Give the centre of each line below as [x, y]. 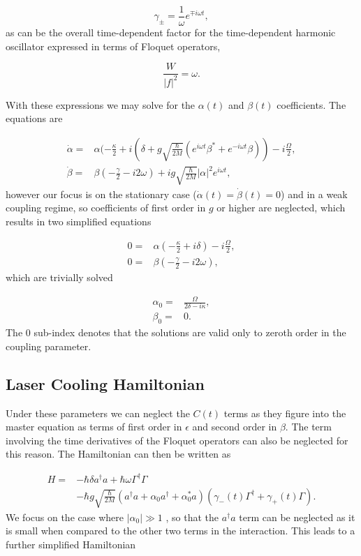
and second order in [235, 427]
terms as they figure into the [285, 413]
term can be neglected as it [297, 517]
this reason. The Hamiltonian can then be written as [118, 454]
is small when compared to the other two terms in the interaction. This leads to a [180, 531]
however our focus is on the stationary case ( [101, 194]
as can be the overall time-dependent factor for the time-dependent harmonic [171, 32]
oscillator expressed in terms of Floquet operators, [113, 46]
